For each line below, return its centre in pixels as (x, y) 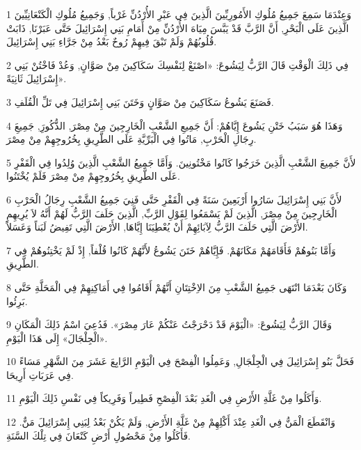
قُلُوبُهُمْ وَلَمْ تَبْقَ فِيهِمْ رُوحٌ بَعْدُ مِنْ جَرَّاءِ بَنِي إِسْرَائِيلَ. (112, 41)
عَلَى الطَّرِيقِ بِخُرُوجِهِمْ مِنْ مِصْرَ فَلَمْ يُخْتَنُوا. (93, 176)
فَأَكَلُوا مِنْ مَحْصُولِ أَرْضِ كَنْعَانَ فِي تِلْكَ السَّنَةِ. (98, 435)
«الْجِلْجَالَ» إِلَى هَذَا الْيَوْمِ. (57, 337)
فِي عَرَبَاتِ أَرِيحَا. (40, 374)
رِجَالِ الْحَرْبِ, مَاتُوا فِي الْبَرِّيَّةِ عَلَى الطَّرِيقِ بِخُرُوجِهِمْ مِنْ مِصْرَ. (131, 139)
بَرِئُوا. (17, 301)
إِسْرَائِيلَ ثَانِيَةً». (37, 78)
